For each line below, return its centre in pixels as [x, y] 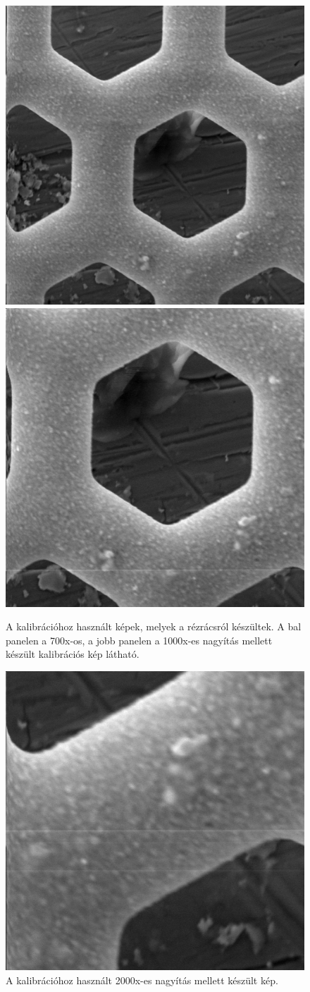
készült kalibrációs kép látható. [73, 654]
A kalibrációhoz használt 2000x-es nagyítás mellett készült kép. [142, 980]
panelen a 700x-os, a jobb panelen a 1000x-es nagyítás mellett [139, 640]
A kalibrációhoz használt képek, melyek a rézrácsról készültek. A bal [154, 626]
